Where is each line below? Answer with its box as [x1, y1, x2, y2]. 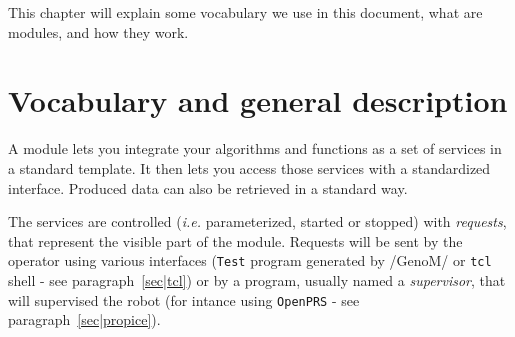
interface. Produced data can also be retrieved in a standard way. [8, 177, 408, 198]
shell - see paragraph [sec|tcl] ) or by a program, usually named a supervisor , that [8, 269, 506, 290]
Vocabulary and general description [8, 80, 508, 121]
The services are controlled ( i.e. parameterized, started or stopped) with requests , [8, 211, 507, 232]
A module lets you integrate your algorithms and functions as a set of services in [8, 138, 502, 159]
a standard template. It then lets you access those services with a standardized [8, 157, 491, 178]
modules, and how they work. [8, 21, 189, 42]
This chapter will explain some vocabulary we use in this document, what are [8, 2, 483, 22]
